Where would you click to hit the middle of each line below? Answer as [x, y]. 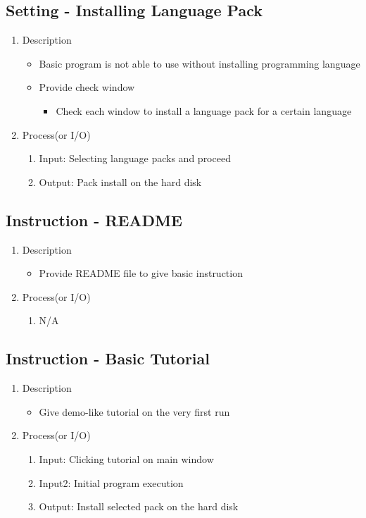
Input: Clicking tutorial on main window [126, 458]
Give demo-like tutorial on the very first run [134, 411]
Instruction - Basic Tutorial [108, 358]
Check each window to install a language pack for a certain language [204, 110]
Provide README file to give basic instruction [141, 273]
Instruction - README [94, 220]
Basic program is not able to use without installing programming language [200, 63]
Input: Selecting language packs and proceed [135, 158]
